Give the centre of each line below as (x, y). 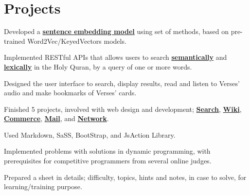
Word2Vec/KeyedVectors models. (77, 41)
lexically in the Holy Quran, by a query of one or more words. (98, 66)
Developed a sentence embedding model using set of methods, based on (116, 31)
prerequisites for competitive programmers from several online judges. (108, 161)
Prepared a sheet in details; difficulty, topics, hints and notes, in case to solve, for (125, 177)
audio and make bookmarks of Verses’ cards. (70, 93)
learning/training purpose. (43, 186)
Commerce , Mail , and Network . (56, 118)
